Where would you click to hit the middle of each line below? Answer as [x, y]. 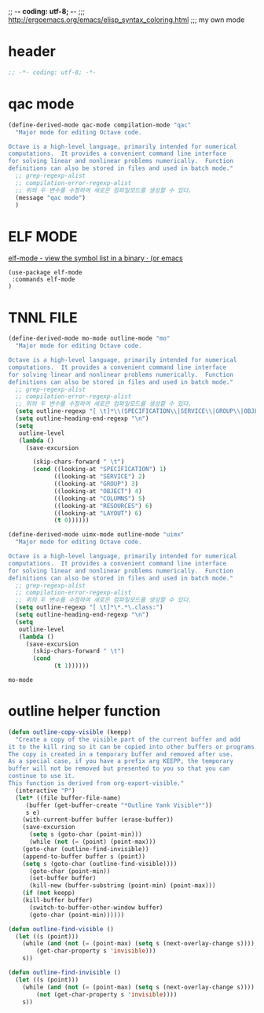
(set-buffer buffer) [62, 879]
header [32, 52]
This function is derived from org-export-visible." [96, 783]
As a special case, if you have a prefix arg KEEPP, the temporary [121, 761]
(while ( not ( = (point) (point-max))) [92, 842]
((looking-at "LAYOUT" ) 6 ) [98, 513]
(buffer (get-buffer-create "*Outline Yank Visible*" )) [119, 805]
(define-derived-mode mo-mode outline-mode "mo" [89, 339]
